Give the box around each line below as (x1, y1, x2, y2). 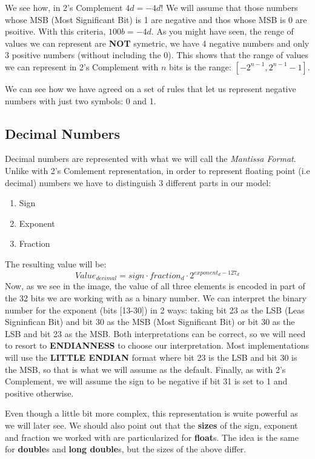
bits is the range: (169, 60, 231, 73)
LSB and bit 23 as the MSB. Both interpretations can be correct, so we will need (5, 327, 306, 340)
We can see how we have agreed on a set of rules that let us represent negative (5, 82, 296, 95)
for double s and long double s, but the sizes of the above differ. (5, 443, 247, 455)
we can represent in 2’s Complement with (5, 60, 159, 73)
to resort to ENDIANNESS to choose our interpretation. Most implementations (5, 339, 309, 352)
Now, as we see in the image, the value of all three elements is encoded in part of (5, 280, 305, 292)
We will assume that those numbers (165, 1, 298, 13)
